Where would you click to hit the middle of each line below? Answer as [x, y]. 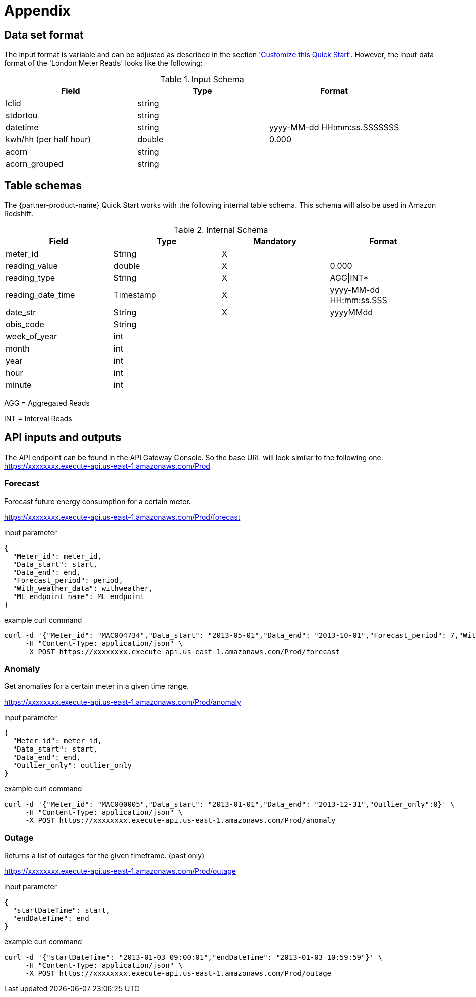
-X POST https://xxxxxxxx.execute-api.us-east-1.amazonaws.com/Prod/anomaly [181, 820]
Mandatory [275, 242]
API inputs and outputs [63, 438]
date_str [21, 312]
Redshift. [19, 214]
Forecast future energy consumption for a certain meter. [97, 501]
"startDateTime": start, [61, 910]
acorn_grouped [35, 164]
